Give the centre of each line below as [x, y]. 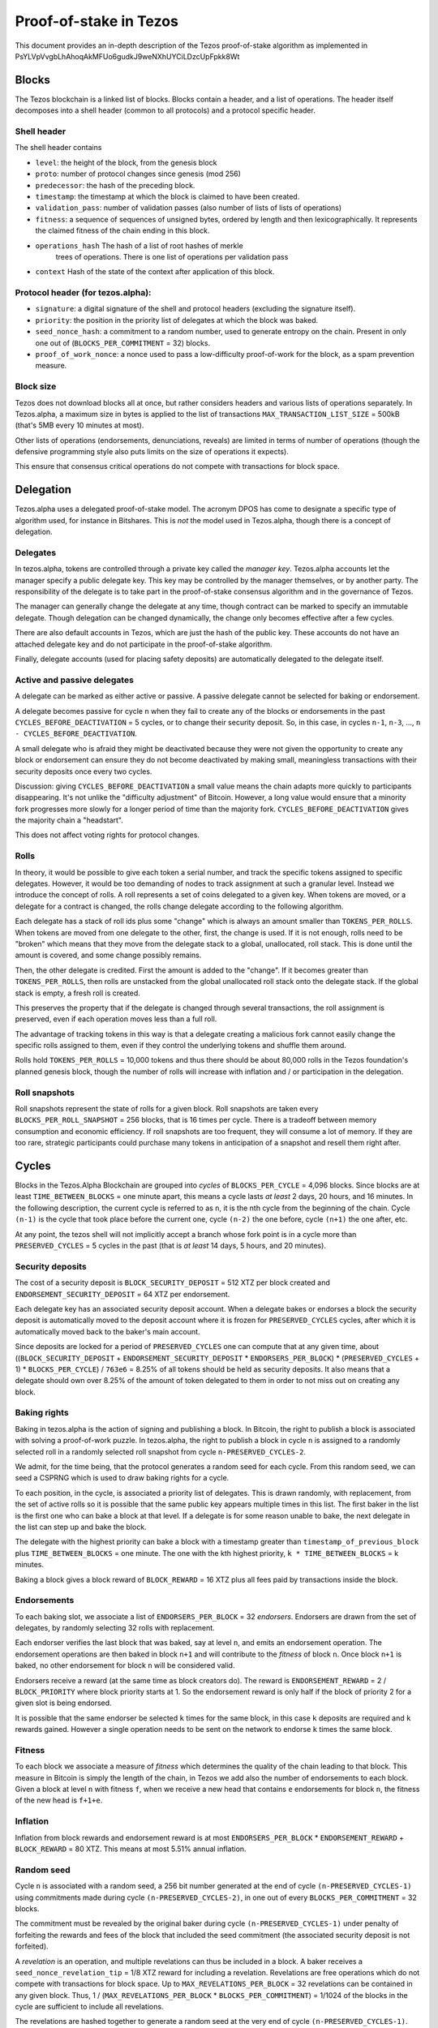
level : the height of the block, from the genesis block [126, 162]
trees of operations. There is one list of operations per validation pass [172, 256]
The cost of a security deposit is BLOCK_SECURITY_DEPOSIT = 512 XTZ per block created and [172, 1283]
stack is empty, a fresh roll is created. [78, 993]
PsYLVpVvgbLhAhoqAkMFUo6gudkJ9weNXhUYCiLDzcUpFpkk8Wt [127, 56]
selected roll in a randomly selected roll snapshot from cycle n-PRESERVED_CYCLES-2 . [160, 1451]
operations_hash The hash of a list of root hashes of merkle [139, 245]
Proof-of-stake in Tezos [97, 21]
